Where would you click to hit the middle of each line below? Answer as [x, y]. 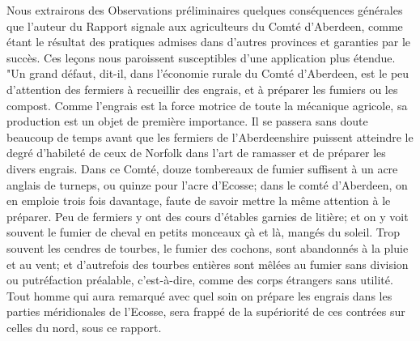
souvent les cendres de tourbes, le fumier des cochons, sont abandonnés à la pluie [208, 247]
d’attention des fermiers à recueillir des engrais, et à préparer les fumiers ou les [202, 89]
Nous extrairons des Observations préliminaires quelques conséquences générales [205, 10]
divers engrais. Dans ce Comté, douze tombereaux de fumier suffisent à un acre [202, 168]
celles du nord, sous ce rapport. [84, 327]
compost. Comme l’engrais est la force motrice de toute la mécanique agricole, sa [207, 105]
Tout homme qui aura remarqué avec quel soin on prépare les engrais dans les [199, 295]
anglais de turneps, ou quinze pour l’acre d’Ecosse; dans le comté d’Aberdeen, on [207, 184]
